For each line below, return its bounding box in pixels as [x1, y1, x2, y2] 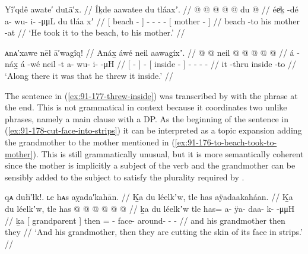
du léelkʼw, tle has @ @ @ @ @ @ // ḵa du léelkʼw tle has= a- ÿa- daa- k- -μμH [5, 202, 295, 214]
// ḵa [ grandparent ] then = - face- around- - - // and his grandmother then [5, 214, 285, 226]
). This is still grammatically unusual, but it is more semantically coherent [33, 147, 304, 160]
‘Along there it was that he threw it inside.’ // [5, 69, 173, 81]
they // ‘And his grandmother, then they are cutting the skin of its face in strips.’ [5, 226, 303, 238]
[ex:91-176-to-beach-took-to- [174, 135, 277, 148]
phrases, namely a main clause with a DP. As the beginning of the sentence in [5, 112, 288, 125]
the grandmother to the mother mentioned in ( [5, 135, 175, 148]
